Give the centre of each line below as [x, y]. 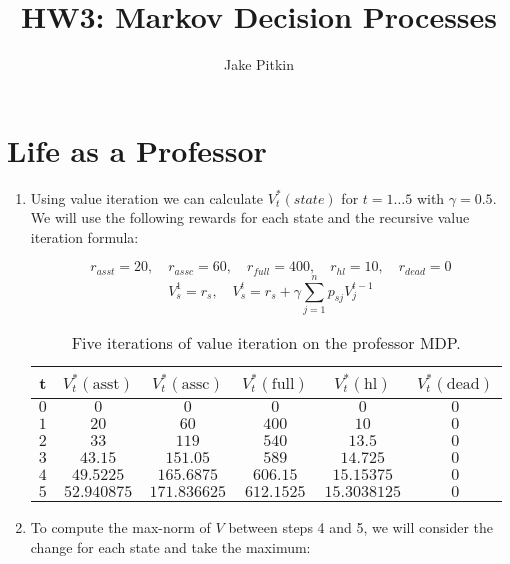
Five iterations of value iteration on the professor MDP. [266, 343]
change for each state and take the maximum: [170, 546]
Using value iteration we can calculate [147, 197]
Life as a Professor [137, 149]
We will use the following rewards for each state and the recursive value [250, 217]
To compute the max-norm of [120, 527]
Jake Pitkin [258, 64]
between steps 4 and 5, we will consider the [361, 527]
